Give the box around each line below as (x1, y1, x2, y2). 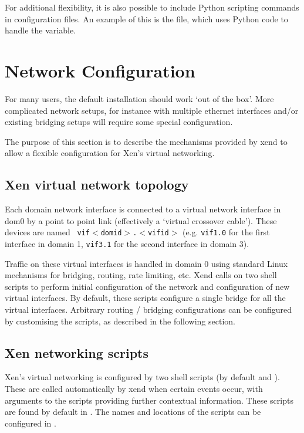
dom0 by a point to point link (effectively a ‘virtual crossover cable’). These (5, 214, 277, 226)
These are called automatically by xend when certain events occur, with (5, 382, 263, 394)
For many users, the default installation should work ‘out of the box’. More (5, 92, 274, 104)
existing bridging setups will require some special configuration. (5, 116, 233, 128)
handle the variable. (5, 24, 76, 36)
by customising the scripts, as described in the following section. (5, 314, 235, 327)
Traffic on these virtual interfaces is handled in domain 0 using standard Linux (5, 257, 288, 269)
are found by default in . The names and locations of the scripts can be (5, 405, 261, 418)
